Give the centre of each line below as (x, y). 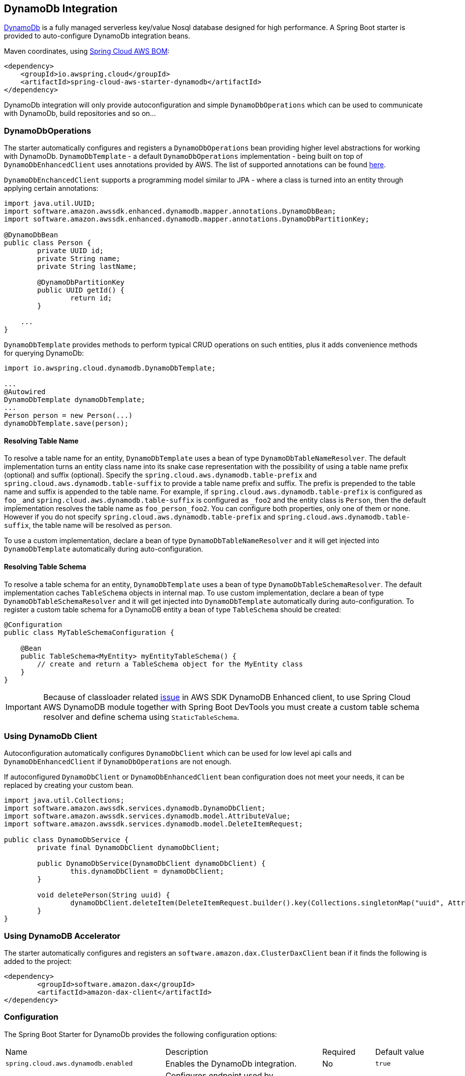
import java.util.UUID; (50, 204)
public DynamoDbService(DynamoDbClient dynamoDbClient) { (151, 864)
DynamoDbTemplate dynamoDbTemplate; (75, 400)
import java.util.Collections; (64, 800)
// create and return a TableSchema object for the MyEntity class (170, 664)
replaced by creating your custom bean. (69, 785)
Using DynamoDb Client (51, 736)
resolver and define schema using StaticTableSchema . (141, 717)
